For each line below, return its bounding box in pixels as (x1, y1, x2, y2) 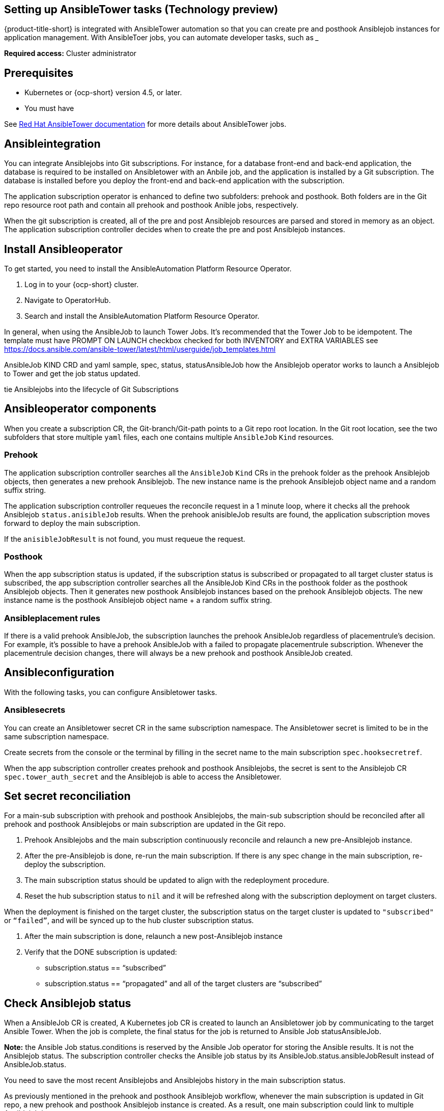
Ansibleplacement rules (4, 613, 101, 623)
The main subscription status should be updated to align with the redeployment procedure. (24, 876, 329, 885)
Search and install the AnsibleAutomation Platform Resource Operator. (24, 311, 260, 320)
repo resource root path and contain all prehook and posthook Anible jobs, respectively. (4, 201, 298, 210)
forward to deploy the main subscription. (4, 518, 141, 527)
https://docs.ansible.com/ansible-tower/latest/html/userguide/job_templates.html (4, 344, 276, 353)
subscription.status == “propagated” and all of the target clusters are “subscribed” (45, 979, 322, 988)
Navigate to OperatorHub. (24, 295, 111, 304)
